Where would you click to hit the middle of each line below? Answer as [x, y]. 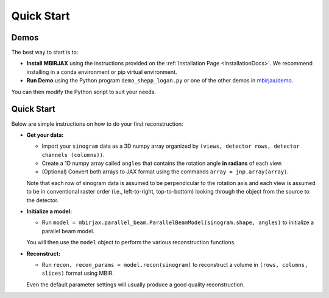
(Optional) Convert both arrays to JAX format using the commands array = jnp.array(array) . [165, 172]
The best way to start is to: [45, 53]
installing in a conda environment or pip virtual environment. [102, 72]
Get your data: [45, 135]
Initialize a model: [49, 211]
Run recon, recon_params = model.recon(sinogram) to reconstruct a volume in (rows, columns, [175, 265]
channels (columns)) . [73, 154]
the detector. [43, 200]
